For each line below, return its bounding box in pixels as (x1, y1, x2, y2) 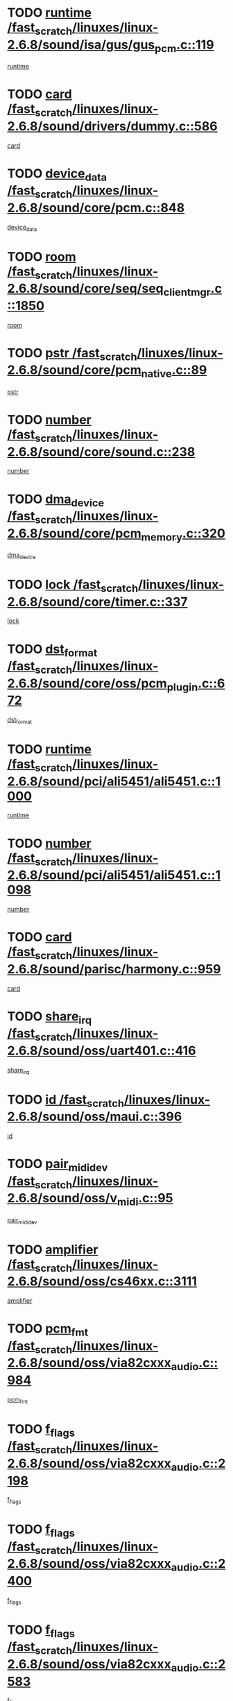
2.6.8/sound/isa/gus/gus (7, 37, 155, 53)
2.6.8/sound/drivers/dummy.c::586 (7, 118, 218, 134)
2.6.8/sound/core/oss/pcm (7, 675, 168, 691)
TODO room (7, 248, 76, 264)
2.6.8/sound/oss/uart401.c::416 (7, 1043, 196, 1059)
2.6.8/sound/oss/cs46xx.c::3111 (7, 1274, 198, 1290)
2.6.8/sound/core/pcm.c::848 (7, 200, 185, 216)
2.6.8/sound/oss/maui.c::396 (7, 1109, 182, 1125)
